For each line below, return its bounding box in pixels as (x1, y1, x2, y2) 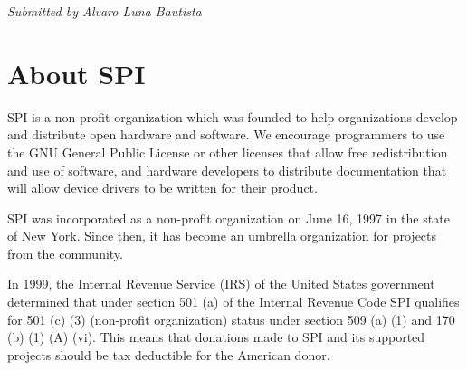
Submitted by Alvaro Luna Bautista (7, 2, 202, 20)
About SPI (7, 54, 146, 91)
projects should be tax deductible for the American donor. (7, 345, 330, 364)
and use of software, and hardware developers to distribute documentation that (7, 160, 447, 179)
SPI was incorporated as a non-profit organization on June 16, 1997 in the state (7, 208, 450, 227)
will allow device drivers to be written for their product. (7, 178, 318, 197)
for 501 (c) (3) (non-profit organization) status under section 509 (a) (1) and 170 (7, 309, 455, 328)
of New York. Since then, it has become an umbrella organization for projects (7, 226, 437, 245)
